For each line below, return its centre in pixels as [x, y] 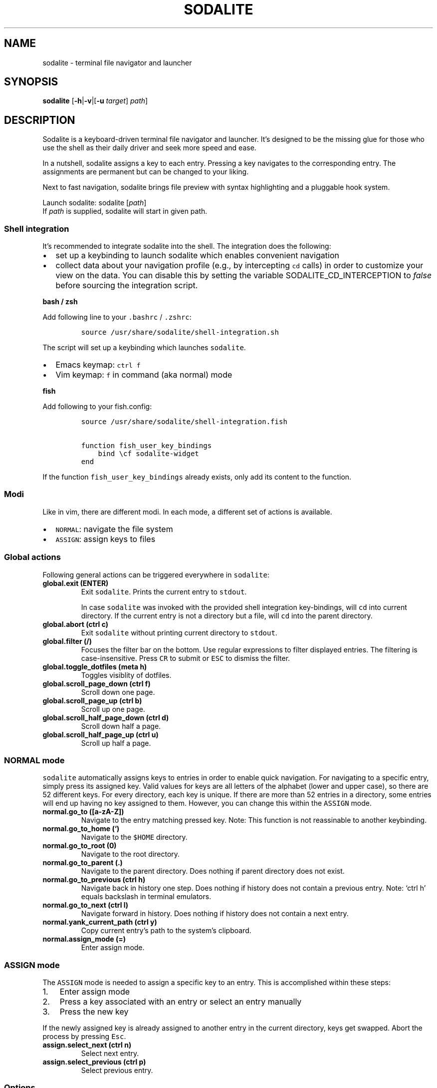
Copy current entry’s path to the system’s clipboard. [166, 931]
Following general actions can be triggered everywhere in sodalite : [156, 574]
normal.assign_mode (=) [84, 939]
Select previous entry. [117, 1071]
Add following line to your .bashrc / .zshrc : [117, 317]
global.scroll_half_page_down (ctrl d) [106, 717]
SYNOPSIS [31, 82]
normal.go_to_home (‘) [81, 829]
